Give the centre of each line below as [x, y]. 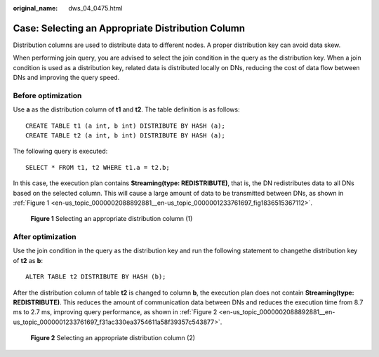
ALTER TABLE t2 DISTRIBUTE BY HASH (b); [96, 277]
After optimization [45, 237]
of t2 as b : [28, 260]
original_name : [35, 8]
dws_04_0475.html [95, 8]
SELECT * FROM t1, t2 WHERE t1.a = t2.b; [98, 167]
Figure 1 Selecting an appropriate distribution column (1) [112, 219]
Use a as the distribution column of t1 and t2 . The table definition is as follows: [126, 109]
